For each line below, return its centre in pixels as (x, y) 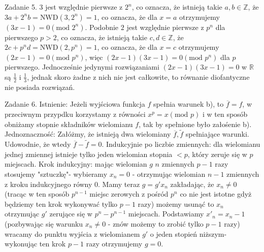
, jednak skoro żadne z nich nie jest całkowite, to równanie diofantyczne (138, 76)
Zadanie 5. (21, 7)
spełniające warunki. (217, 134)
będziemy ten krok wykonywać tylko (61, 203)
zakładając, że (192, 184)
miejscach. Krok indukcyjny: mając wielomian (76, 164)
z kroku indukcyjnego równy (48, 184)
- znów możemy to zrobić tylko (156, 223)
